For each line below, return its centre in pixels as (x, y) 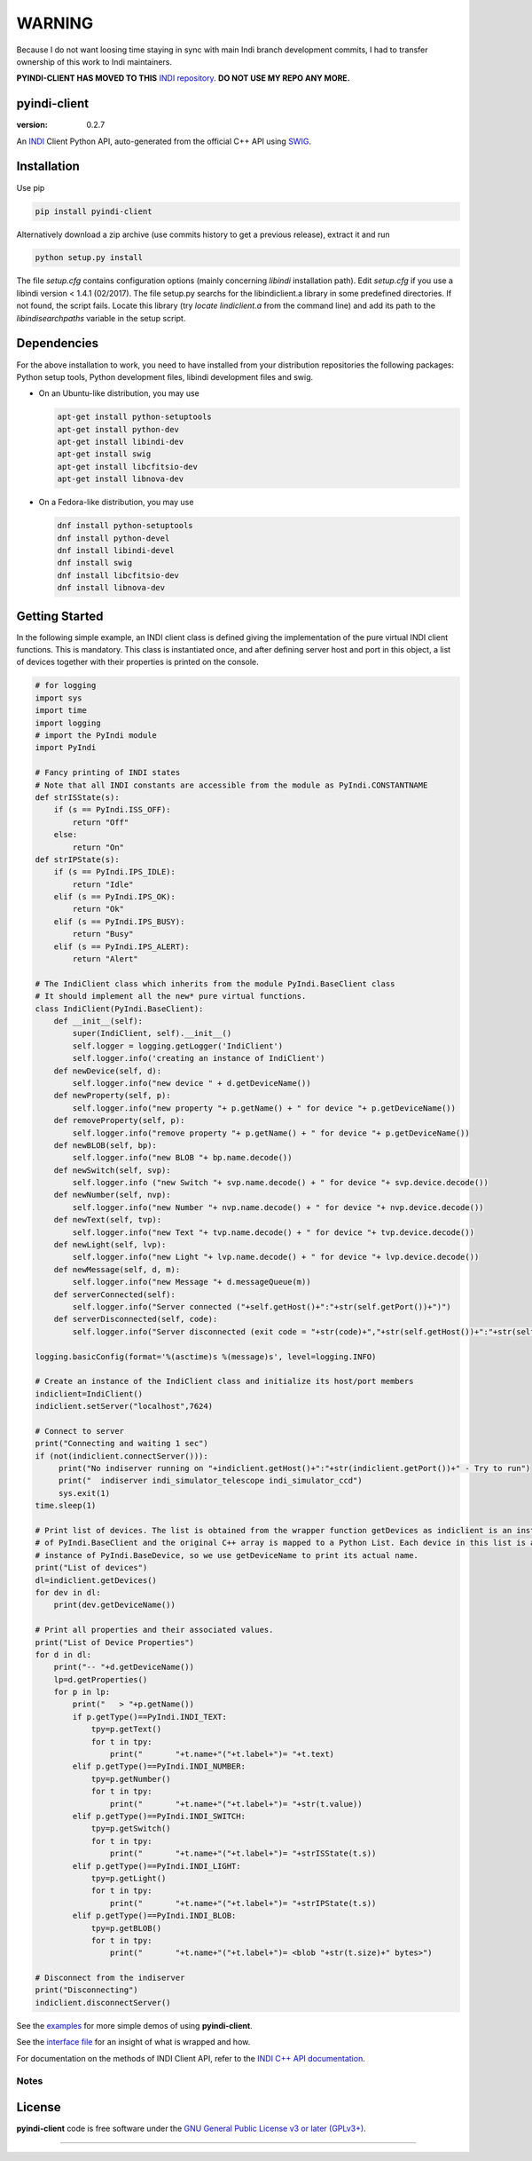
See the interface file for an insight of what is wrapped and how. (133, 2042)
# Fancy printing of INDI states (108, 773)
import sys (59, 698)
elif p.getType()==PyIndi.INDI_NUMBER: (159, 1766)
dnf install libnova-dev (111, 588)
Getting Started (60, 616)
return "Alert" (106, 959)
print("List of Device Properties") (115, 1642)
